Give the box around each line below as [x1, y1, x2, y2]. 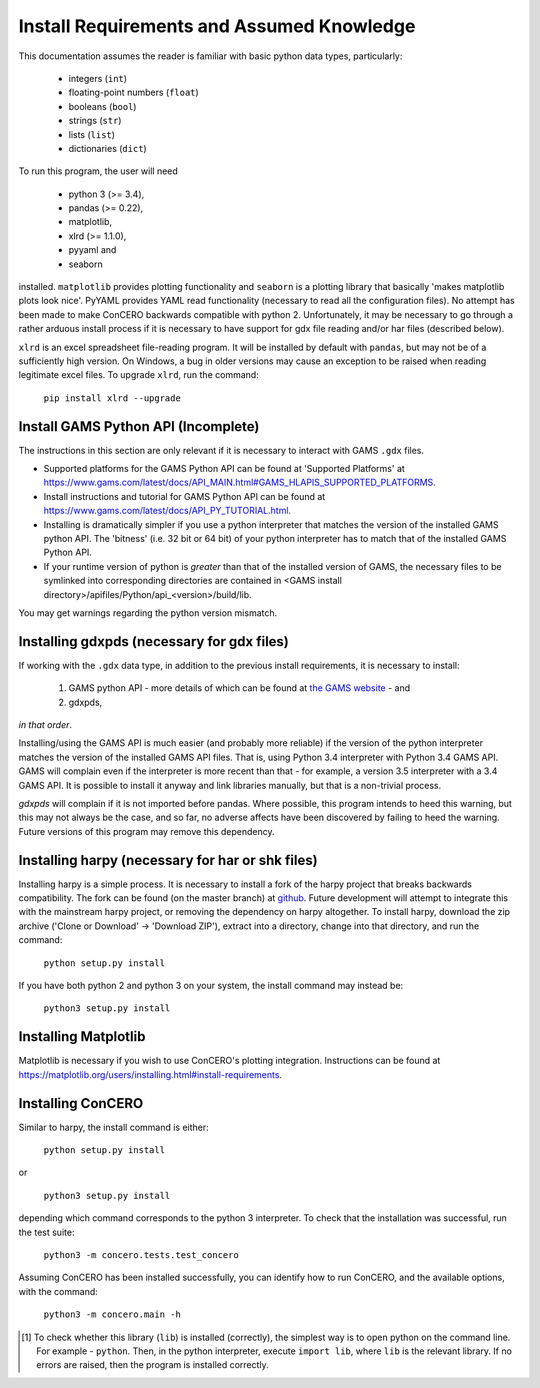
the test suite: [18, 1226, 75, 1238]
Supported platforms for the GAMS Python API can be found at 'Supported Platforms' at [43, 463, 405, 475]
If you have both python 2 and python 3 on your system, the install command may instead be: [18, 980, 404, 992]
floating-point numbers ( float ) [68, 86, 199, 99]
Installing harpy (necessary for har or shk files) [18, 851, 319, 869]
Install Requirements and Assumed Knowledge [18, 15, 416, 37]
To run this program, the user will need [18, 165, 179, 177]
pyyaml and [68, 244, 117, 256]
